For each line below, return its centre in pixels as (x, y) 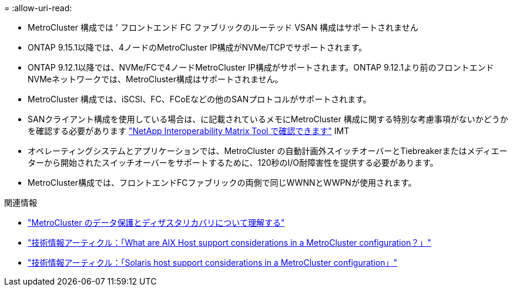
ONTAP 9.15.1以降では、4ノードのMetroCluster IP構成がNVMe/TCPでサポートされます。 (197, 47)
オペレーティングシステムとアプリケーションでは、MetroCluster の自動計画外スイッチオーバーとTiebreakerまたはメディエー (268, 151)
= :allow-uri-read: (38, 8)
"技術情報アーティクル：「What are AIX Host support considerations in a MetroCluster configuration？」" (229, 242)
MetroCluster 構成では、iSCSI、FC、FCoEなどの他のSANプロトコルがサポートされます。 (199, 99)
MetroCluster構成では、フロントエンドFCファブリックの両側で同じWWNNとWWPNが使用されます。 (222, 183)
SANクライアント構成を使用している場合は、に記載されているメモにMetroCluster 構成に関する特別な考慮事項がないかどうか (268, 119)
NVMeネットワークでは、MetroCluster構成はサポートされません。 (155, 79)
